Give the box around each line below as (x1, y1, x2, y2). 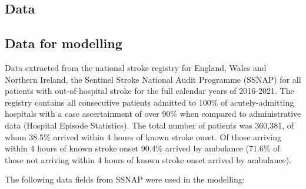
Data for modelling (5, 34, 122, 52)
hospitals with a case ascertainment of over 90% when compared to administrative (5, 107, 301, 120)
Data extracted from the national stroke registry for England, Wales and (5, 61, 267, 73)
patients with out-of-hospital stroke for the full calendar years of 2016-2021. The (5, 85, 294, 97)
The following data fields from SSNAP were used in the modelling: (5, 173, 245, 185)
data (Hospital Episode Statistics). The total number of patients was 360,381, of (5, 119, 294, 131)
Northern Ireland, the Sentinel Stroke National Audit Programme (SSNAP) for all (5, 73, 301, 85)
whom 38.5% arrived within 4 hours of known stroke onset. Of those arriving (5, 130, 281, 143)
